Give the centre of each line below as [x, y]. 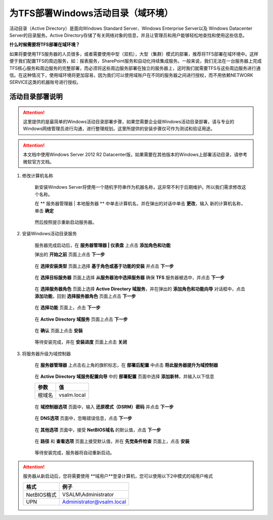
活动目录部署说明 [36, 97]
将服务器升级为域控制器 [46, 354]
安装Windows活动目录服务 [50, 234]
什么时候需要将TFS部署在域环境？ [45, 45]
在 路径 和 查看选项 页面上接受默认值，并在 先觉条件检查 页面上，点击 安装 [112, 441]
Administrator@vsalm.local [94, 502]
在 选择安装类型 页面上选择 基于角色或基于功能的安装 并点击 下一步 [104, 266]
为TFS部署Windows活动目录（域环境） [91, 13]
